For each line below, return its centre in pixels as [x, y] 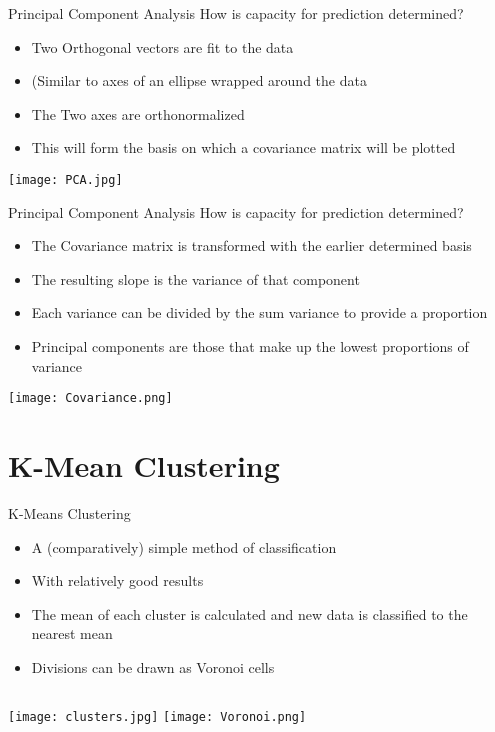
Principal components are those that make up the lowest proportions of [250, 346]
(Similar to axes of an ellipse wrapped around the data [199, 80]
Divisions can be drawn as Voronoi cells [153, 666]
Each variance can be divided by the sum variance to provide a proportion [259, 312]
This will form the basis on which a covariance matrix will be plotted [243, 147]
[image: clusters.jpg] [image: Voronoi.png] [157, 716]
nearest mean [72, 633]
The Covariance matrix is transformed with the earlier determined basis [251, 245]
